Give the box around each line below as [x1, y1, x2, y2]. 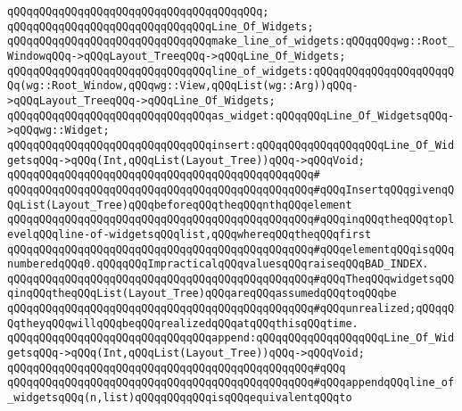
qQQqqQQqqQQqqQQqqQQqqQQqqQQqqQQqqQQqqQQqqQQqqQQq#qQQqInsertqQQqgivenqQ [7, 183, 455, 196]
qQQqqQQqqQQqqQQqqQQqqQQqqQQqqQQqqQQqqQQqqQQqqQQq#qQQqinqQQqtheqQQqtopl [7, 213, 455, 226]
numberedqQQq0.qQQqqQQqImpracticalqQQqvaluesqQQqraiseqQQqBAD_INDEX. [7, 258, 429, 271]
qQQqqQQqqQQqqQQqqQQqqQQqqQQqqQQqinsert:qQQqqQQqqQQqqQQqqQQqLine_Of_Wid [7, 138, 455, 152]
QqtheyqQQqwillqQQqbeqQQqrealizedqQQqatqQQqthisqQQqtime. [7, 316, 359, 330]
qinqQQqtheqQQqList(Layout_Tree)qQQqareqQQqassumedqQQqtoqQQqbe [7, 287, 397, 300]
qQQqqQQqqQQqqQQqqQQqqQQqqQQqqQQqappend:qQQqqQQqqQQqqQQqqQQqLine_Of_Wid [7, 332, 455, 345]
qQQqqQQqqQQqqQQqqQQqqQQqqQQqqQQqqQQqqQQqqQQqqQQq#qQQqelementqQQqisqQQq [7, 242, 455, 256]
